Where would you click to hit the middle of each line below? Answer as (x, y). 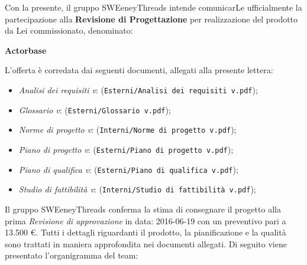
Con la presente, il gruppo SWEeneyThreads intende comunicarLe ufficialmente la (153, 7)
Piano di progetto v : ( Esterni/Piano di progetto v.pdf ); (126, 149)
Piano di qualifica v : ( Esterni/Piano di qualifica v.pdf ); (128, 169)
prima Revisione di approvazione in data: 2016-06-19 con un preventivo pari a (146, 220)
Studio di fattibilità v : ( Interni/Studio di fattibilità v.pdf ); (137, 189)
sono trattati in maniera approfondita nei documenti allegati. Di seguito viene (146, 243)
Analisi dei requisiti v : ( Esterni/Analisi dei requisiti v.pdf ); (138, 89)
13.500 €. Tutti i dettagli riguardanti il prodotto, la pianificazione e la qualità (146, 232)
